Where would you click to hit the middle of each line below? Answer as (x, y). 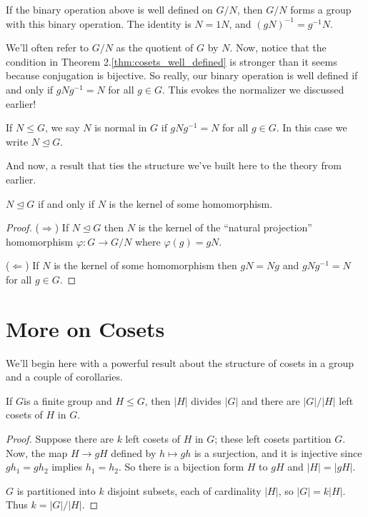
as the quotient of (155, 47)
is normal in (121, 127)
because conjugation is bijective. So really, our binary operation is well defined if (182, 75)
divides (206, 400)
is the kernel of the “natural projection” (225, 227)
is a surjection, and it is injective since (278, 452)
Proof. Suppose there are (60, 438)
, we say (62, 127)
